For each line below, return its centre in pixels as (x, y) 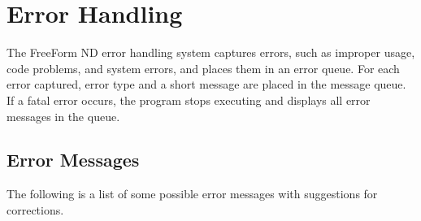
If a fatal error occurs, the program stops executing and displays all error (189, 100)
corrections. (35, 209)
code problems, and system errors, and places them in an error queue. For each (203, 68)
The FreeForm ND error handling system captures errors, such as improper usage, (211, 52)
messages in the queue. (63, 116)
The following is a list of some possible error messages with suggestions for (192, 194)
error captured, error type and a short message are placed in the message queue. (206, 84)
